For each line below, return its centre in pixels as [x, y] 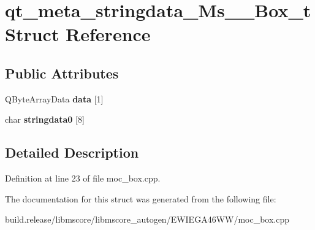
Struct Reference [78, 34]
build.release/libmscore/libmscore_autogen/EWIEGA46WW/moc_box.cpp [147, 219]
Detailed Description [72, 152]
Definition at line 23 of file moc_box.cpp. [83, 178]
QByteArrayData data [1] [54, 98]
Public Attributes [62, 73]
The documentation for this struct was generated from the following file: [141, 198]
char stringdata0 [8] [45, 119]
